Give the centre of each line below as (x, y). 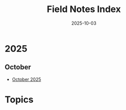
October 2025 (26, 79)
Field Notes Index (84, 9)
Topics (19, 99)
